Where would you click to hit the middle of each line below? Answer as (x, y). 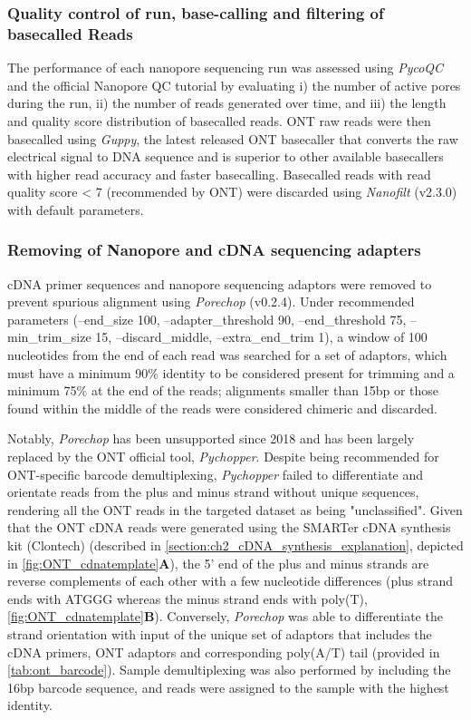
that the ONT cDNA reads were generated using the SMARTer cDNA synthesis (229, 527)
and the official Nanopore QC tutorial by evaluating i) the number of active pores (234, 85)
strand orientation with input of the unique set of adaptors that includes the (220, 633)
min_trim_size (49, 337)
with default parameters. (76, 209)
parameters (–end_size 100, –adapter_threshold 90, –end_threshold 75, (207, 319)
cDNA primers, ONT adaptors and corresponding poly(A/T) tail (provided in (224, 652)
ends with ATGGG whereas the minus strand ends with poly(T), (187, 598)
